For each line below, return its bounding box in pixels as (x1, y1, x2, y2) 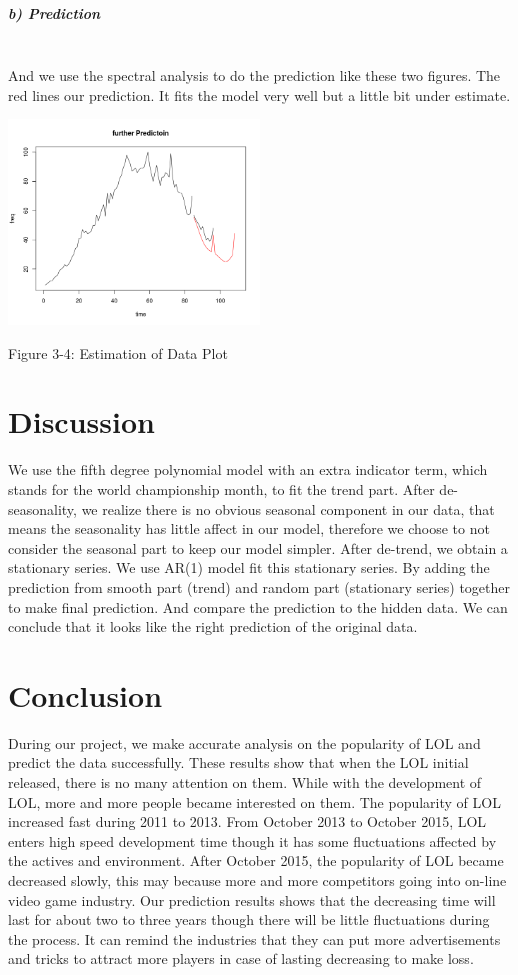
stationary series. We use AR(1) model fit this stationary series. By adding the (8, 557, 490, 578)
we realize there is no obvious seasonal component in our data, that (81, 498, 495, 519)
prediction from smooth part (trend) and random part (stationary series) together (8, 576, 510, 597)
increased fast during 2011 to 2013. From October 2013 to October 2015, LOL (8, 811, 487, 832)
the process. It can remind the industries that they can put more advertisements (8, 928, 501, 949)
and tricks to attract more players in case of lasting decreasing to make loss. (8, 948, 474, 969)
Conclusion (8, 674, 163, 715)
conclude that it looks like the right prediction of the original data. (8, 616, 418, 637)
